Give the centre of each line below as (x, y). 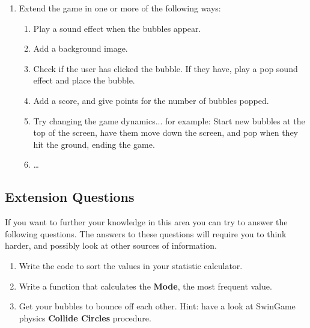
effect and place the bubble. (84, 80)
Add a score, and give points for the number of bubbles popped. (151, 100)
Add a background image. (81, 48)
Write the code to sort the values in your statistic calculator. (131, 265)
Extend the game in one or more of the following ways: (120, 8)
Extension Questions (70, 197)
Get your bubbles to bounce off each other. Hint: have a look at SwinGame (157, 306)
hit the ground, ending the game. (94, 144)
